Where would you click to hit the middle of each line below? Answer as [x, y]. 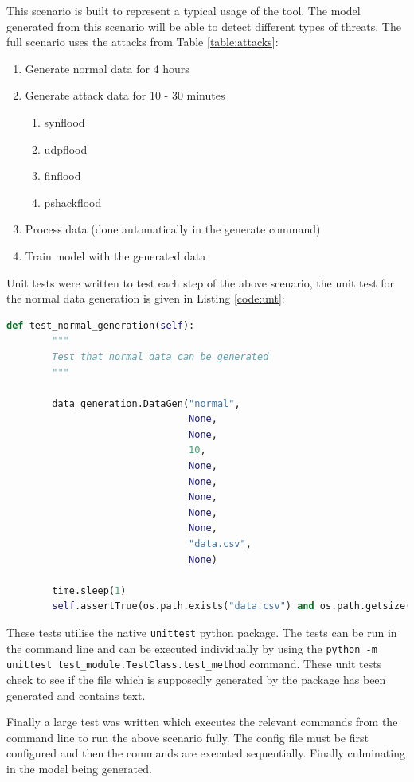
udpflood [66, 149]
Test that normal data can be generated [160, 356]
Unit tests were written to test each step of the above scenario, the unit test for [201, 282]
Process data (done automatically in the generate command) [173, 229]
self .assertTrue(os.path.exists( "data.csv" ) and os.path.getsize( [232, 606]
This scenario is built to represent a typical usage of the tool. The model [184, 10]
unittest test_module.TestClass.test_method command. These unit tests [194, 664]
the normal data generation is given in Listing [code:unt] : [146, 298]
